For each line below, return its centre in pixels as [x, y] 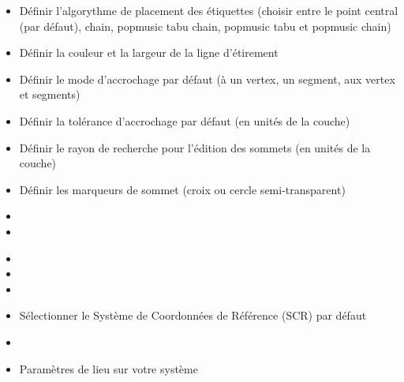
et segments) [50, 94]
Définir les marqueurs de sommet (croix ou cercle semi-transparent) [182, 189]
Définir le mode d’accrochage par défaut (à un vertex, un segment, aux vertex [207, 79]
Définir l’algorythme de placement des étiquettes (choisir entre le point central [209, 10]
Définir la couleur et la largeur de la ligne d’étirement [149, 52]
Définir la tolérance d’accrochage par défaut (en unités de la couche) [185, 120]
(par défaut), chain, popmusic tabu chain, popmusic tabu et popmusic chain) [205, 26]
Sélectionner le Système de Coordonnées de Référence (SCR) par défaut [193, 315]
